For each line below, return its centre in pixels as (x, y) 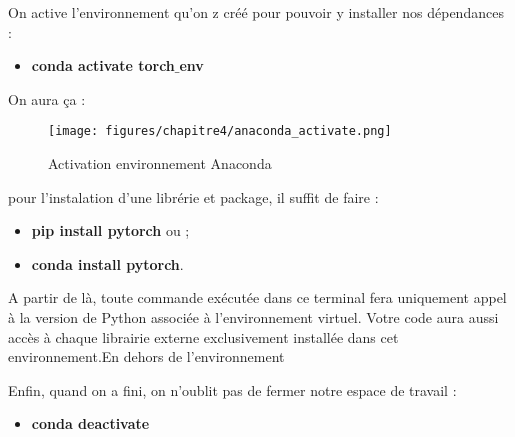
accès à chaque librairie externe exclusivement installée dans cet (203, 336)
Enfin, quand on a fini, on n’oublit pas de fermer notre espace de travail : (232, 389)
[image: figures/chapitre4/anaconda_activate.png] (220, 131)
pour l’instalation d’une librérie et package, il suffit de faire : (193, 196)
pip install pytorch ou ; (110, 230)
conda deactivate (90, 423)
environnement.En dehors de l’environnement (146, 356)
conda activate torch (103, 65)
